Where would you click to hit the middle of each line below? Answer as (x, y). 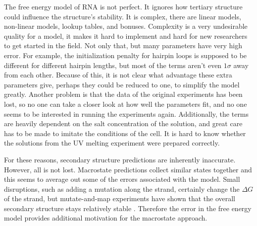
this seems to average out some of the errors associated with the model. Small (122, 179)
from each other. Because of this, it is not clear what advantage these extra (118, 75)
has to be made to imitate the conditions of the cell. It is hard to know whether (125, 133)
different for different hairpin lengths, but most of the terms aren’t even (113, 65)
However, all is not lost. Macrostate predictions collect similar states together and (128, 169)
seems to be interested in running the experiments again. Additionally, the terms (127, 113)
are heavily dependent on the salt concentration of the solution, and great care (123, 123)
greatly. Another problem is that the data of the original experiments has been (123, 94)
